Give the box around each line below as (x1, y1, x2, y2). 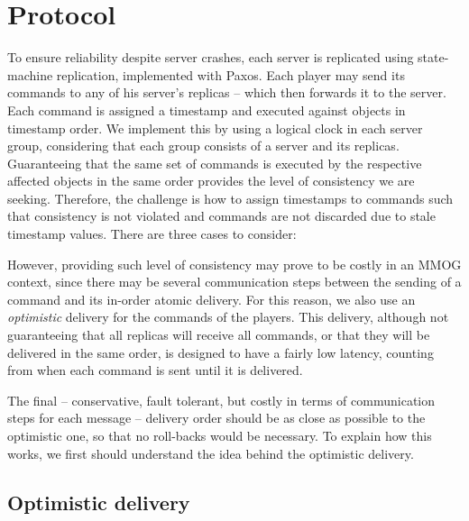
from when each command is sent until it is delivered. (7, 361, 303, 379)
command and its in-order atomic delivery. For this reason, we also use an (7, 289, 416, 308)
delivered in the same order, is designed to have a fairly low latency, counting (7, 343, 434, 361)
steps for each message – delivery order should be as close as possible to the (7, 408, 426, 427)
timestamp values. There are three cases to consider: (7, 224, 297, 243)
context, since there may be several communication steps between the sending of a (7, 272, 462, 291)
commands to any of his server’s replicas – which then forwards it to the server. (7, 83, 446, 102)
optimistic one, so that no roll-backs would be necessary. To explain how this (7, 426, 432, 444)
